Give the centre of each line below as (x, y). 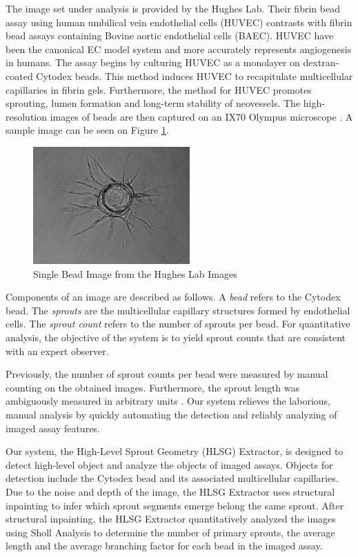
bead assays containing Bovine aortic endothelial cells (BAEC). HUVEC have (170, 36)
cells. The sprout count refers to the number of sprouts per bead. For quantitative (178, 324)
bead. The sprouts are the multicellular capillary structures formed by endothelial (178, 310)
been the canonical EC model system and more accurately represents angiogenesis (179, 49)
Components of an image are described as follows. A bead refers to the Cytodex (173, 297)
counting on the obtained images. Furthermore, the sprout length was (153, 387)
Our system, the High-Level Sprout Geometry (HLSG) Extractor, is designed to (175, 451)
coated (19, 75)
